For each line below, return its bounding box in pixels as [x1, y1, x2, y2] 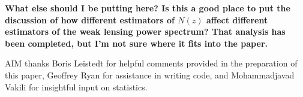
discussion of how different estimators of [5, 13, 175, 26]
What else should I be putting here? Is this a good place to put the [5, 2, 290, 14]
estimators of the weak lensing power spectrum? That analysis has [5, 25, 286, 38]
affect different [206, 13, 268, 26]
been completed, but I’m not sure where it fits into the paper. [5, 37, 268, 49]
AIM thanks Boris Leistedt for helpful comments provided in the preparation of [5, 57, 298, 69]
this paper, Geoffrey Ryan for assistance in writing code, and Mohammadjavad [5, 68, 295, 81]
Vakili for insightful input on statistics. [5, 80, 148, 93]
